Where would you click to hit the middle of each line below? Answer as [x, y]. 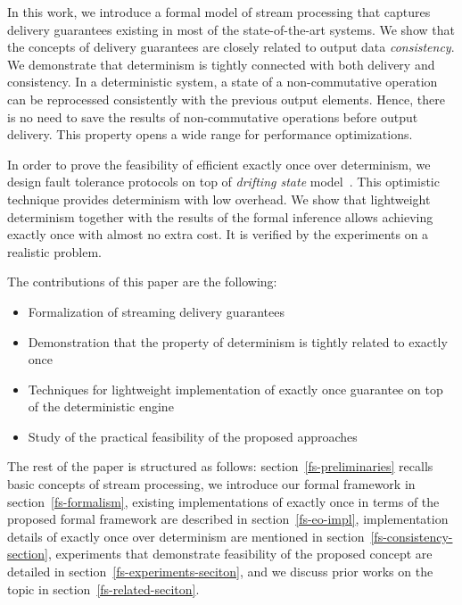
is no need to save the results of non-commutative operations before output [213, 116]
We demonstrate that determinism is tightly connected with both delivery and [221, 64]
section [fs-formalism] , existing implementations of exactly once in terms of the [223, 501]
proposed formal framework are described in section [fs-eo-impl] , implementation [228, 519]
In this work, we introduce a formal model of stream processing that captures [219, 12]
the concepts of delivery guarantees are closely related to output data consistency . [231, 47]
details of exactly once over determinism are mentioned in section [186, 536]
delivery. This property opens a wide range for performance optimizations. [210, 134]
